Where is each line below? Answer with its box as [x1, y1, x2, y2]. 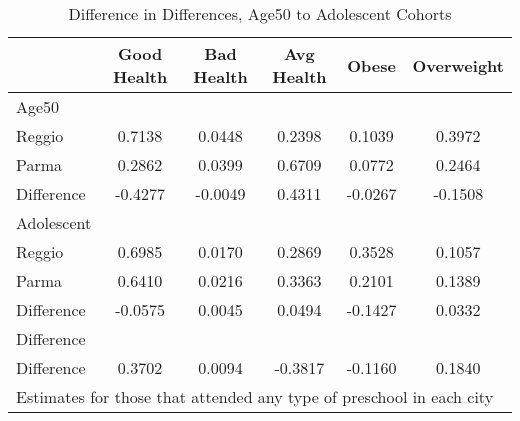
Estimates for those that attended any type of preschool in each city [16, 385, 494, 408]
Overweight [412, 53, 504, 77]
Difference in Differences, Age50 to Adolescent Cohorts [68, 2, 452, 25]
